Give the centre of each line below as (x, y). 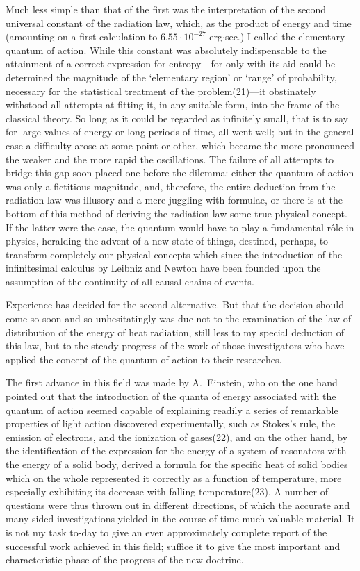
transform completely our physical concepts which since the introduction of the (174, 254)
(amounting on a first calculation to (82, 36)
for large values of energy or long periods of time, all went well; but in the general (180, 132)
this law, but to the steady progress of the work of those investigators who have (175, 346)
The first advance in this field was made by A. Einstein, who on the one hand (172, 382)
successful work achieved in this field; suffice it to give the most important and (173, 546)
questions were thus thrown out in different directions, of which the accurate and (178, 505)
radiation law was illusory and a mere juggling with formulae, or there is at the (174, 200)
